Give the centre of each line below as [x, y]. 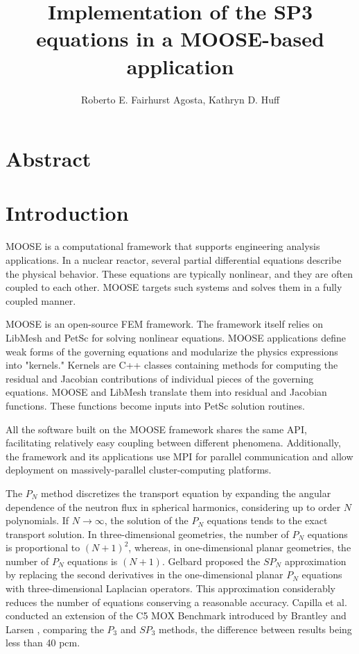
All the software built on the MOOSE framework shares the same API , [156, 429]
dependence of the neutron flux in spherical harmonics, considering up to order [173, 506]
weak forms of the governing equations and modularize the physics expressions [172, 351]
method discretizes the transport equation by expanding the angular [186, 493]
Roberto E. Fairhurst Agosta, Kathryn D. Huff [180, 99]
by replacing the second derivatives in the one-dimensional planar [145, 575]
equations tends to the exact [267, 520]
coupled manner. [41, 300]
